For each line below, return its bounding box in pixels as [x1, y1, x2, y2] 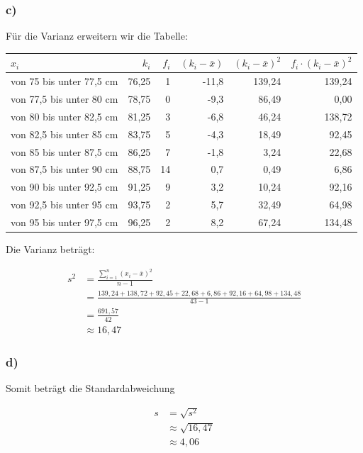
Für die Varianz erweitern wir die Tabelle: [6, 28, 188, 43]
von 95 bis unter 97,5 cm [11, 214, 118, 229]
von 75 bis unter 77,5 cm [11, 74, 118, 89]
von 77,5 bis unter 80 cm [11, 91, 118, 106]
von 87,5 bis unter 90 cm [11, 162, 118, 177]
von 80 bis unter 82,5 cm [11, 108, 118, 123]
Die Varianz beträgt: [6, 242, 95, 256]
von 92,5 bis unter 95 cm [11, 197, 118, 212]
